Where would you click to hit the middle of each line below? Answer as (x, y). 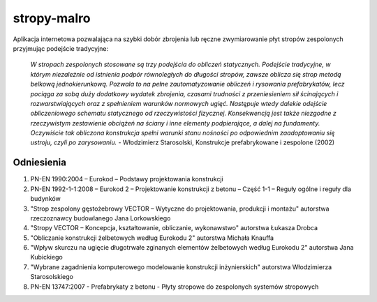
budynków (45, 199)
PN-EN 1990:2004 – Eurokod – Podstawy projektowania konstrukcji (127, 179)
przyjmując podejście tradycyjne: (60, 48)
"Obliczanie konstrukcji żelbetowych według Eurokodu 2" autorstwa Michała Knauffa (152, 238)
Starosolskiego (52, 277)
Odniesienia (39, 163)
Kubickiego (46, 257)
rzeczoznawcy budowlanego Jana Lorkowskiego (101, 218)
